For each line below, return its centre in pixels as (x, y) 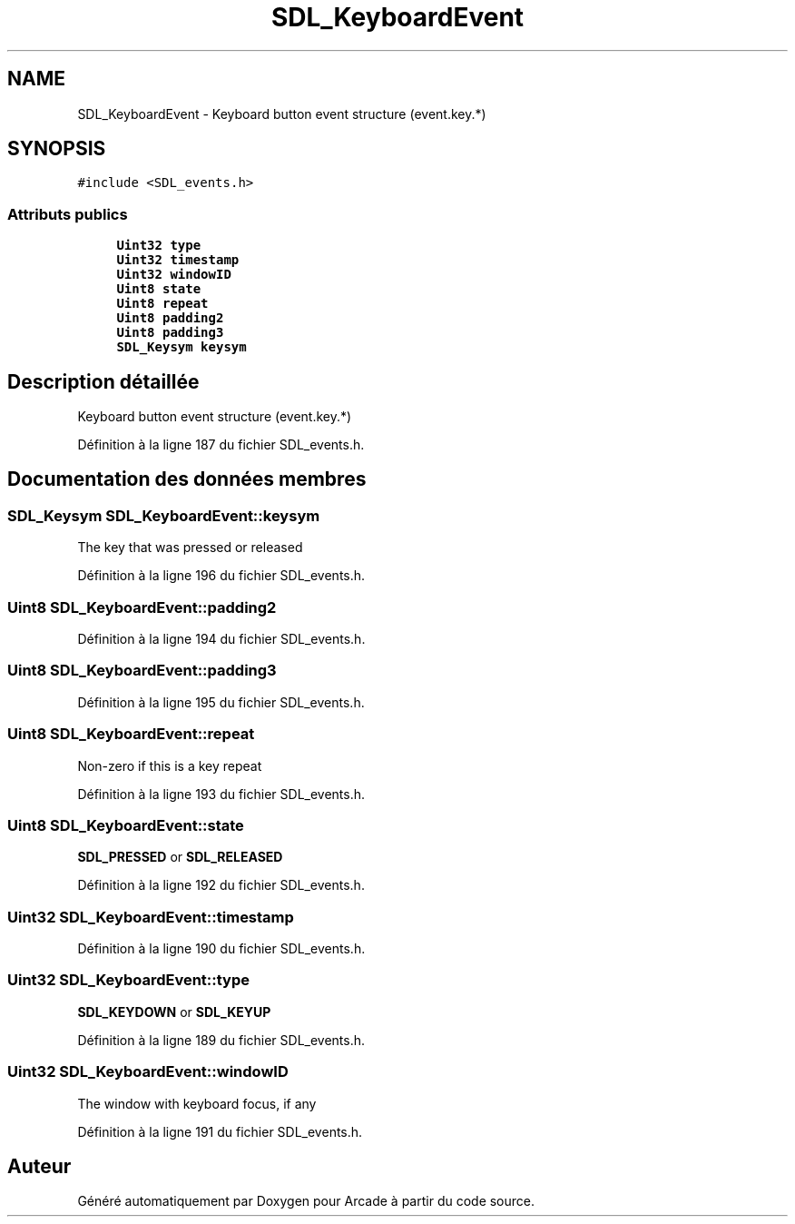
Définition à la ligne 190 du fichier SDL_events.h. (221, 948)
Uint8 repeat (162, 304)
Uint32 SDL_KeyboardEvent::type (129, 980)
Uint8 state (159, 289)
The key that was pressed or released (190, 548)
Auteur (39, 1166)
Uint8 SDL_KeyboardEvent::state (126, 825)
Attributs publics (68, 214)
